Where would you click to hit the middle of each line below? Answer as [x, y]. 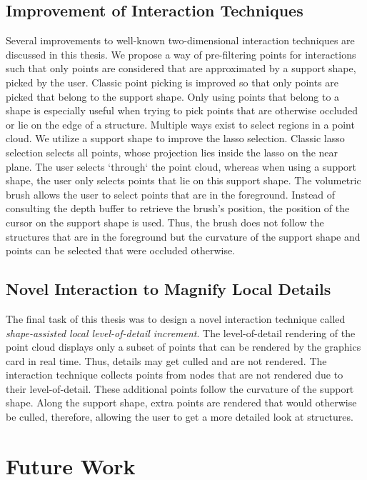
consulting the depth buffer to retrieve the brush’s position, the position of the [178, 208]
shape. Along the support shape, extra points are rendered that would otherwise [181, 402]
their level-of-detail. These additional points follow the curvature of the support [180, 388]
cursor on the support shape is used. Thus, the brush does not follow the [165, 222]
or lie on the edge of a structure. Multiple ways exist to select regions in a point [180, 124]
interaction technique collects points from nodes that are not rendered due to [175, 375]
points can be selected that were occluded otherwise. [121, 250]
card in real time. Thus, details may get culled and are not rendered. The [166, 360]
